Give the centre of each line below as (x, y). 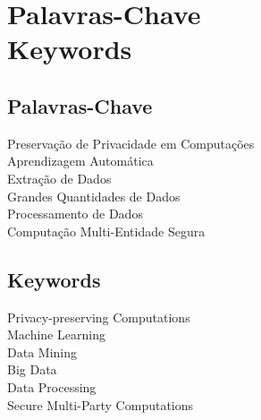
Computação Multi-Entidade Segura (106, 231)
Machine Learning (56, 334)
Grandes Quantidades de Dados (94, 196)
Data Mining (42, 351)
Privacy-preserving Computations (99, 317)
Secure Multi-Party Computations (101, 404)
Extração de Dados (59, 178)
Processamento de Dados (75, 214)
